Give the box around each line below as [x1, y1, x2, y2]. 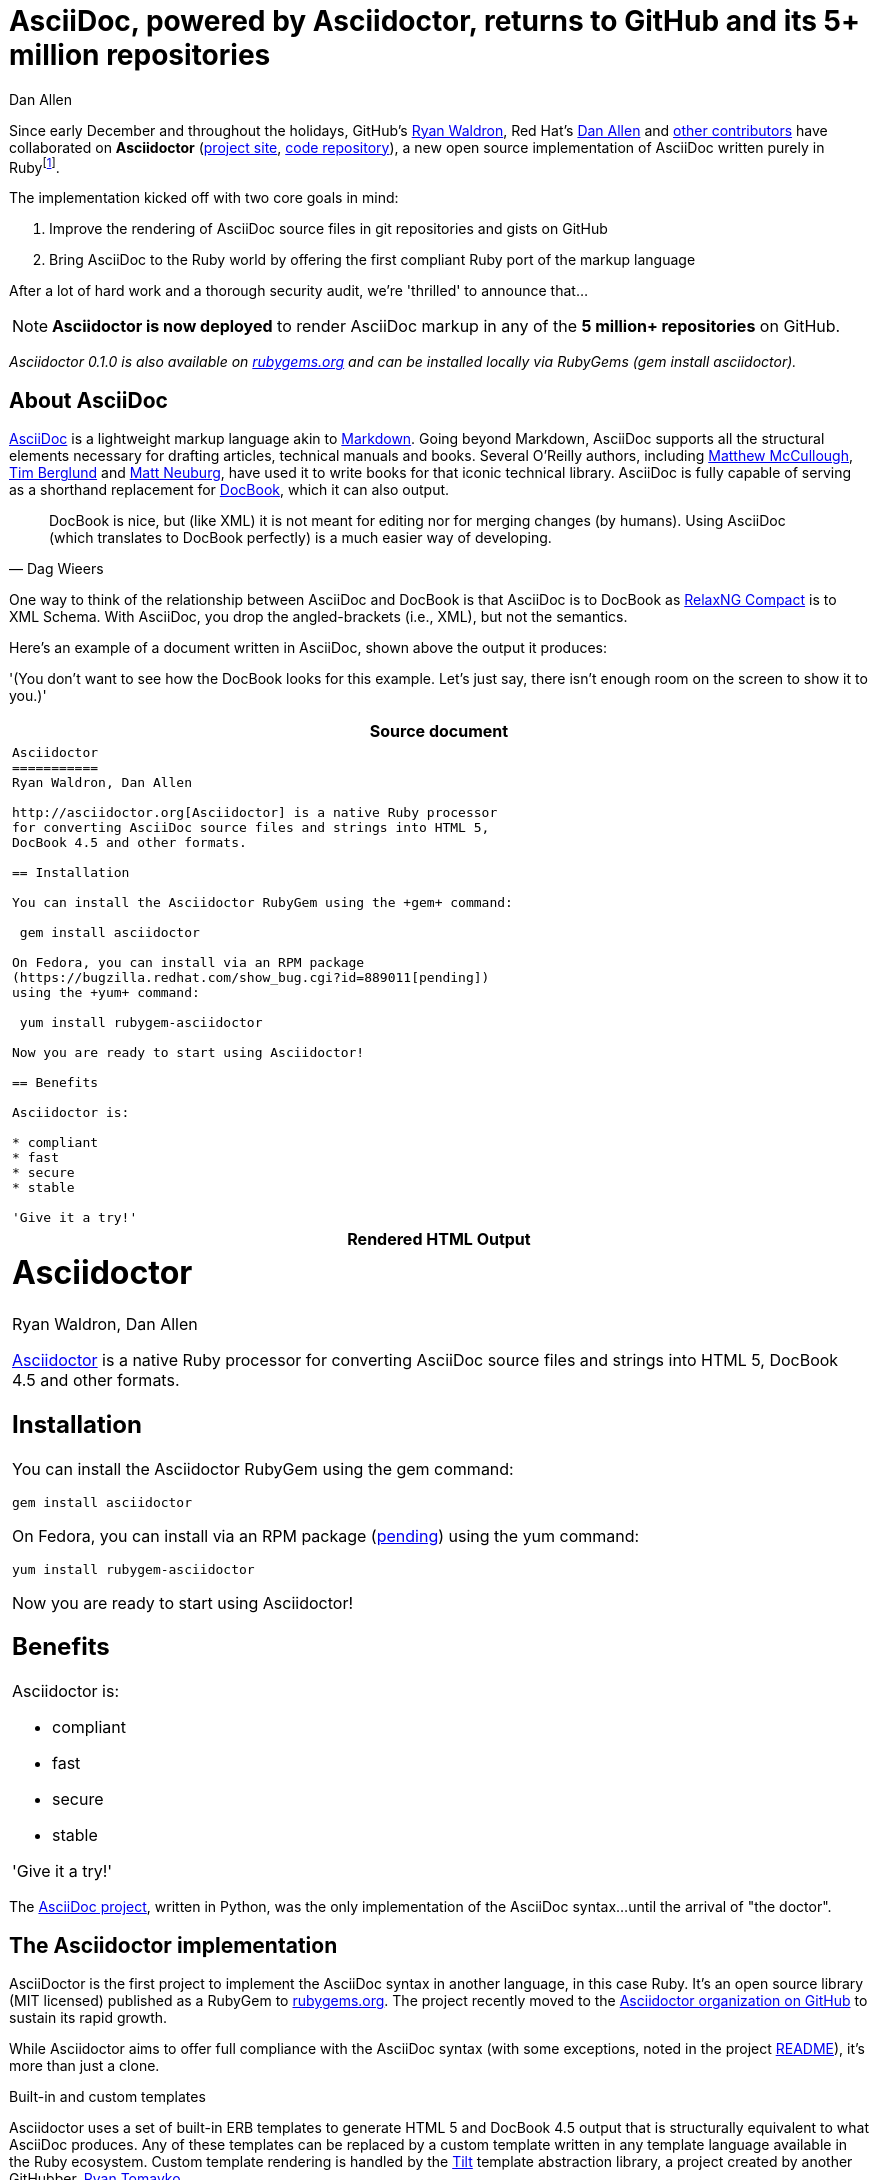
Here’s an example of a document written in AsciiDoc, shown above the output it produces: [9, 639, 608, 657]
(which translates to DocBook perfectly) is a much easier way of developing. [49, 529, 552, 547]
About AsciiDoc [9, 387, 168, 413]
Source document [369, 721, 509, 742]
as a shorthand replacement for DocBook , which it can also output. [9, 481, 450, 499]
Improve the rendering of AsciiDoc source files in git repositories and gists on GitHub [49, 220, 608, 238]
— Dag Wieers [9, 560, 104, 578]
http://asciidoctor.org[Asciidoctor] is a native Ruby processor [12, 805, 498, 821]
